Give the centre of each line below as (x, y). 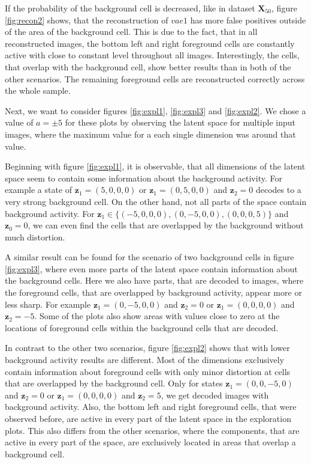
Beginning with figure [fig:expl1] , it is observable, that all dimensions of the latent (155, 166)
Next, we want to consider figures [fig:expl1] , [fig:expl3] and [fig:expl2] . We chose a (155, 110)
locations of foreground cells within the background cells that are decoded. (142, 327)
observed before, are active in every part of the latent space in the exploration (148, 418)
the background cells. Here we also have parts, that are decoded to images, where (154, 280)
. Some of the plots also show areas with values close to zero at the (157, 316)
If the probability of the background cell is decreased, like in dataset (130, 8)
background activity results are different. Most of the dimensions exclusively (145, 360)
